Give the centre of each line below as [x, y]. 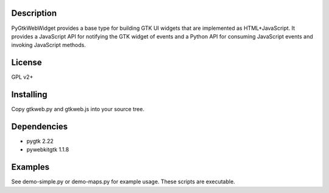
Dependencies [40, 126]
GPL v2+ [22, 77]
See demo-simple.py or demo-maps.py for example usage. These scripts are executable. [123, 182]
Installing [30, 95]
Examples [30, 167]
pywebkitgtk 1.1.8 [48, 150]
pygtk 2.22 [40, 141]
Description [34, 13]
